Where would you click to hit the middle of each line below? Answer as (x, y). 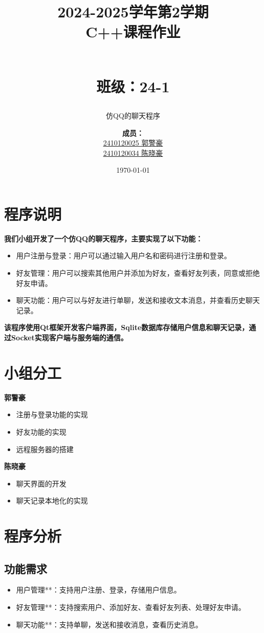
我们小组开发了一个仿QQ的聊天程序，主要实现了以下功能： (104, 238)
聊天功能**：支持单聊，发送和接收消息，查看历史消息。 (109, 624)
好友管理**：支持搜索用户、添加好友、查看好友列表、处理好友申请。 (131, 607)
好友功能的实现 (41, 431)
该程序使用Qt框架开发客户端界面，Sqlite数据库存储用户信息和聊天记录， (127, 327)
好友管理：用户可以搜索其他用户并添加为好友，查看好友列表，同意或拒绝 (138, 273)
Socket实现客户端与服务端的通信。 (69, 337)
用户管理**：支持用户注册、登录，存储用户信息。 (98, 590)
